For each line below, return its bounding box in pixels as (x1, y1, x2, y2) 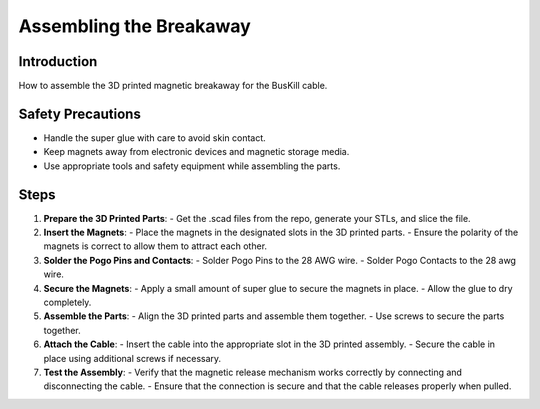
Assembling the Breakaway (18, 15, 252, 37)
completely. (43, 296, 92, 308)
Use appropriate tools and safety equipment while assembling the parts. (43, 160, 341, 172)
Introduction (18, 53, 98, 70)
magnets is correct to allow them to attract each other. (43, 240, 268, 252)
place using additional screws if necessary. (43, 352, 222, 364)
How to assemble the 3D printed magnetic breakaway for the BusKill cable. (18, 80, 328, 92)
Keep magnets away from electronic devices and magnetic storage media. (43, 146, 350, 158)
